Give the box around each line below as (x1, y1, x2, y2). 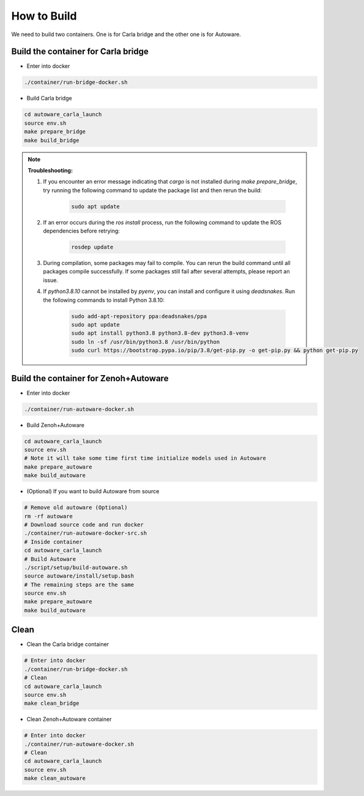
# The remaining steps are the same (24, 581, 135, 588)
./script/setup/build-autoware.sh (24, 564, 128, 571)
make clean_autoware (24, 775, 86, 782)
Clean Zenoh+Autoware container (26, 716, 112, 723)
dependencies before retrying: (43, 227, 121, 235)
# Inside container (24, 538, 83, 545)
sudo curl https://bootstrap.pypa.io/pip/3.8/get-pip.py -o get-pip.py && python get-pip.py (71, 347, 358, 354)
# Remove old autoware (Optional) (24, 504, 128, 511)
